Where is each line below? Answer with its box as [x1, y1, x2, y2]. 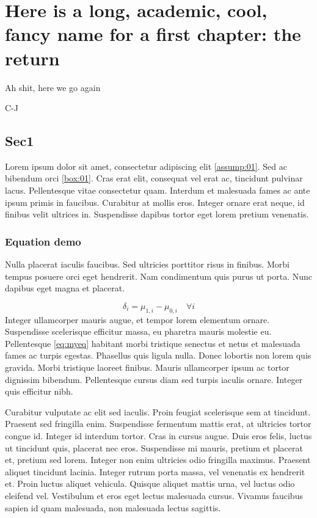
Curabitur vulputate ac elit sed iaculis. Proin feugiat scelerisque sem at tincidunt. [5, 405, 311, 418]
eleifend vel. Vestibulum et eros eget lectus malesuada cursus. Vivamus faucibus [5, 489, 303, 502]
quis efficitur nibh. [5, 385, 73, 398]
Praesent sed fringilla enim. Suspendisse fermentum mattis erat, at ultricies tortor [5, 417, 312, 430]
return [5, 45, 60, 70]
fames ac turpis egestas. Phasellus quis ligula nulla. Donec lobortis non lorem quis [5, 349, 312, 362]
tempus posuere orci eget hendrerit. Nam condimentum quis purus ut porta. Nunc [5, 269, 313, 282]
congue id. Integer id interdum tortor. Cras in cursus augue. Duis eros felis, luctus [5, 429, 312, 442]
